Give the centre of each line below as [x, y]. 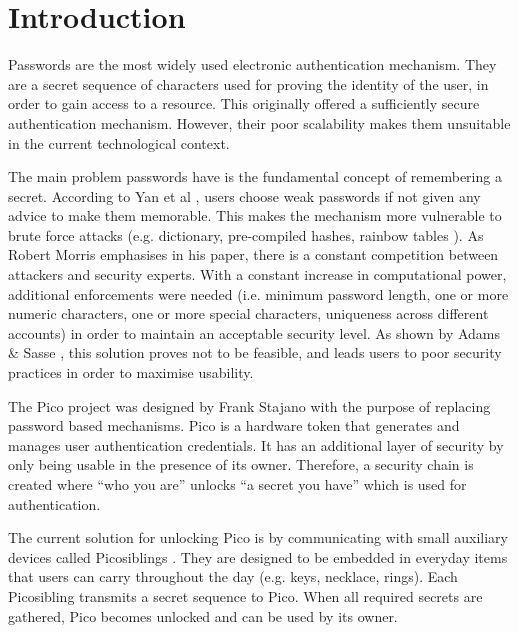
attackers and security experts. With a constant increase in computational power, [257, 274]
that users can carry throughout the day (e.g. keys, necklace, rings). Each [233, 576]
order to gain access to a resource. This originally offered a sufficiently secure [244, 103]
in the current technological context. [119, 142]
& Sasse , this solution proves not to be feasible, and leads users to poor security [255, 352]
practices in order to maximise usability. [131, 372]
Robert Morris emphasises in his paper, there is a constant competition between [253, 254]
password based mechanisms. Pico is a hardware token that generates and [234, 425]
